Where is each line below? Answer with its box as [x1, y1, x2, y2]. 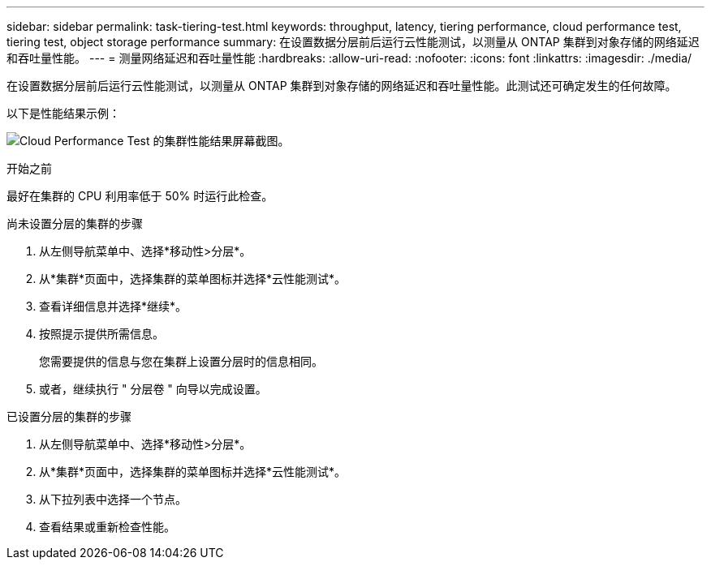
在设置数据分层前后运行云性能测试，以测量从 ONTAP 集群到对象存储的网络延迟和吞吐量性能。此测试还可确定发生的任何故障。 [6, 79, 677, 92]
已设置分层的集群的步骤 [6, 409, 131, 423]
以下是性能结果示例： [6, 106, 120, 120]
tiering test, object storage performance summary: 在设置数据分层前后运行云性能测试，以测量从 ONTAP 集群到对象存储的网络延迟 [6, 35, 700, 49]
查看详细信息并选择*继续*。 [39, 299, 187, 313]
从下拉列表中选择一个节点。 [39, 492, 187, 506]
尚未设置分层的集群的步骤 [6, 217, 143, 230]
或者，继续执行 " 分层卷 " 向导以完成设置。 [39, 382, 267, 396]
